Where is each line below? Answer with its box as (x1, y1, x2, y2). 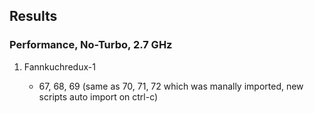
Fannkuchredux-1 (23, 60, 96, 73)
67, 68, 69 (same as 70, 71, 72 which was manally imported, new (38, 80, 304, 92)
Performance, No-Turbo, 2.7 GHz (9, 38, 173, 52)
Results (9, 8, 58, 25)
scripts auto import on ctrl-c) (38, 90, 159, 103)
